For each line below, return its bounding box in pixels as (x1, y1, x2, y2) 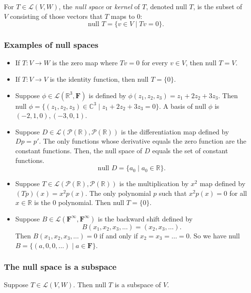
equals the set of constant (152, 145, 228, 155)
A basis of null (163, 101, 206, 111)
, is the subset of (193, 1, 242, 11)
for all (229, 188, 247, 198)
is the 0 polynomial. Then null (34, 197, 125, 207)
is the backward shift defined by (98, 213, 193, 223)
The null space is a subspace (4, 261, 117, 273)
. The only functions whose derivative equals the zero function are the (39, 136, 247, 146)
